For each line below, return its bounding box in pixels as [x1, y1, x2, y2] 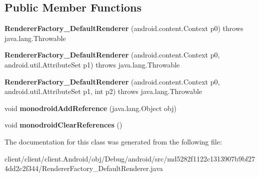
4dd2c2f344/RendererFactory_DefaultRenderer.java [4, 163, 163, 173]
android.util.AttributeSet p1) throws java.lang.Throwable [4, 59, 180, 69]
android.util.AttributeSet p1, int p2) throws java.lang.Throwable [4, 86, 202, 96]
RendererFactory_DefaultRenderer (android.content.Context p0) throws [4, 23, 243, 33]
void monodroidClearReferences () [4, 119, 122, 130]
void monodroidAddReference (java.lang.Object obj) [4, 102, 177, 113]
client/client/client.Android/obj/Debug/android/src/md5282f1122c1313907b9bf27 [4, 153, 255, 163]
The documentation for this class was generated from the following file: [4, 136, 222, 146]
